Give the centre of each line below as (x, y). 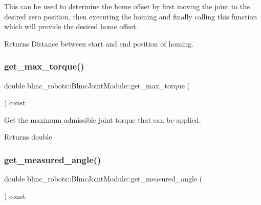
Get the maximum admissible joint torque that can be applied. (103, 119)
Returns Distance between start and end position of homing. (99, 43)
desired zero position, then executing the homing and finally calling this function (131, 16)
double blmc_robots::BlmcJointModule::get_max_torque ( (97, 85)
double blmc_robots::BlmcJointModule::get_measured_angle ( (103, 179)
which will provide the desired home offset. (71, 26)
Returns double (28, 137)
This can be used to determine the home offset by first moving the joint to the (127, 6)
